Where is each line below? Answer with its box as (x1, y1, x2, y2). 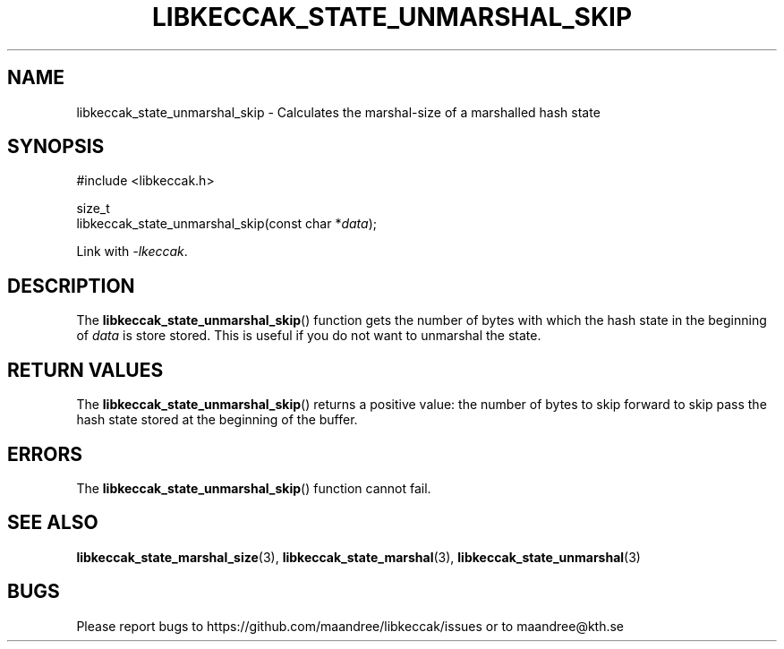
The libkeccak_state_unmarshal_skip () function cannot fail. (76, 480, 431, 496)
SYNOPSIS (7, 135, 105, 158)
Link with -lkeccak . (76, 243, 188, 260)
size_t (76, 201, 110, 217)
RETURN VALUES (7, 358, 164, 381)
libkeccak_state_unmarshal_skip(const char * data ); (76, 216, 377, 232)
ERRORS (7, 442, 83, 465)
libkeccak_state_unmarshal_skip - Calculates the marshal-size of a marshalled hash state (76, 104, 601, 120)
